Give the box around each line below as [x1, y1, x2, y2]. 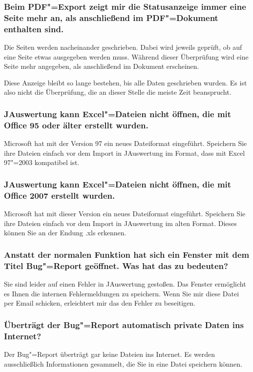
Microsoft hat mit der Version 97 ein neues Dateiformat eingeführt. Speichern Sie [4, 138, 247, 148]
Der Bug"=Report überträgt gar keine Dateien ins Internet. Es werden [4, 349, 215, 359]
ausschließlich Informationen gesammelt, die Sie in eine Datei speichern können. [4, 358, 242, 369]
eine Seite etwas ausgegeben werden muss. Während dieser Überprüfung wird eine [4, 51, 249, 62]
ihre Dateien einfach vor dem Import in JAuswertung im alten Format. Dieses [4, 218, 237, 228]
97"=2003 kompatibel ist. [4, 157, 80, 167]
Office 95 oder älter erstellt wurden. [4, 119, 148, 131]
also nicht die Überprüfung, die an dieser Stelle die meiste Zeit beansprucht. [4, 87, 232, 97]
